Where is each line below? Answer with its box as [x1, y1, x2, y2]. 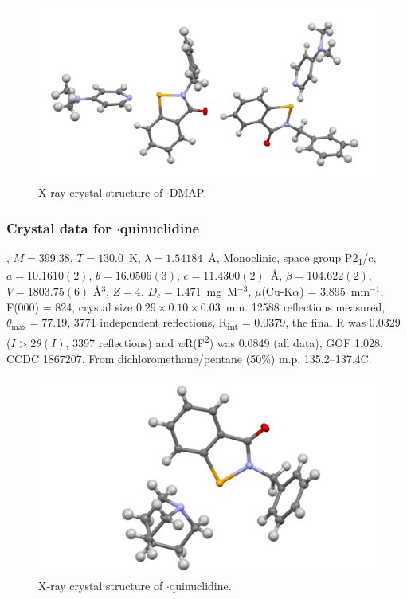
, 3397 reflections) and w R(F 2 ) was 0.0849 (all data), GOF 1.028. [65, 332, 383, 350]
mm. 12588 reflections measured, [225, 298, 385, 315]
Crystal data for [6, 217, 112, 237]
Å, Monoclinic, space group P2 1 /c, [208, 249, 377, 268]
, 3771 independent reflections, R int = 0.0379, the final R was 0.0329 [67, 314, 401, 332]
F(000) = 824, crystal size [6, 298, 133, 315]
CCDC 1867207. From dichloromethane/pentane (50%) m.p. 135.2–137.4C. [6, 350, 372, 366]
